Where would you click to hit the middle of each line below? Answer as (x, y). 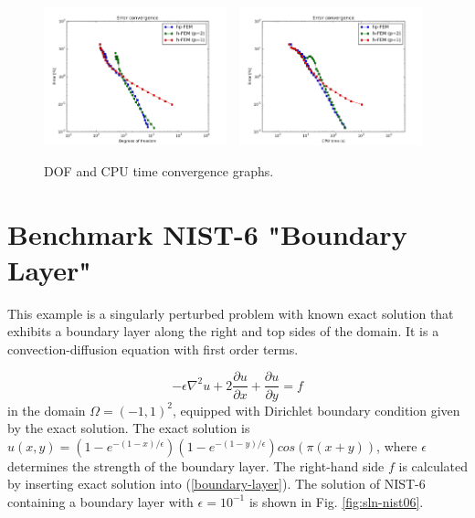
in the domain (47, 410)
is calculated (433, 465)
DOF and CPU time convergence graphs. (159, 170)
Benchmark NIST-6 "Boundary (207, 233)
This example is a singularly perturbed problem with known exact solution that (231, 313)
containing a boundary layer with (100, 501)
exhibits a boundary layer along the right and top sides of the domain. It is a (223, 331)
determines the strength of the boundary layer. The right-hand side (196, 465)
